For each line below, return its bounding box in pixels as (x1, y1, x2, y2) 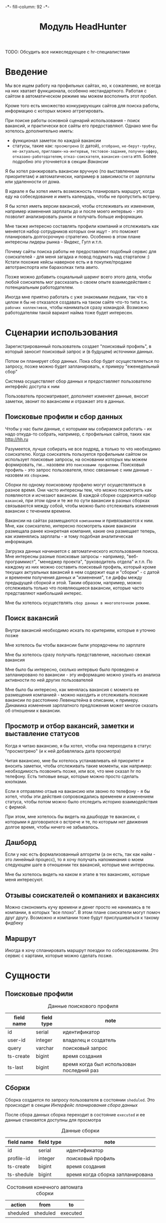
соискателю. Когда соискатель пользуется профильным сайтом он (5, 451, 147, 457)
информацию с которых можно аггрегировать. (5, 108, 105, 114)
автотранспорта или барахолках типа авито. (5, 264, 99, 270)
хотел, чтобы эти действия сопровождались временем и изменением (5, 793, 154, 799)
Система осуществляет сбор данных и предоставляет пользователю (5, 378, 152, 384)
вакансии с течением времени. (5, 508, 72, 514)
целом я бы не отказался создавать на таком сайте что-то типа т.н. (5, 299, 148, 305)
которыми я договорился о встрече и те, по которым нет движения (5, 819, 148, 825)
